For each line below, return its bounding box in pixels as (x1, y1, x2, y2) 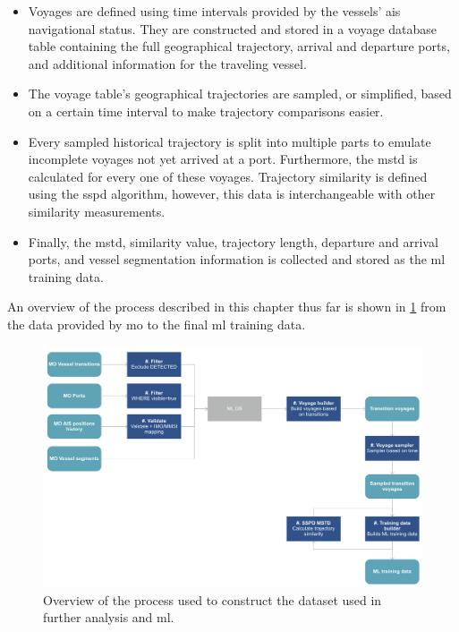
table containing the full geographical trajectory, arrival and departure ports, (28, 37, 450, 56)
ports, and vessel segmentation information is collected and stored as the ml (28, 250, 446, 269)
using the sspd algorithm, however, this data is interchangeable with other (28, 184, 436, 203)
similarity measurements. (28, 201, 166, 220)
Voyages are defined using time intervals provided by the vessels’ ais (28, 2, 401, 20)
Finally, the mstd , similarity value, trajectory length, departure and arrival (28, 232, 438, 251)
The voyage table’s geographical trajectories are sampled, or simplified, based (28, 84, 452, 103)
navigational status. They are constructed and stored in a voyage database (28, 19, 438, 38)
